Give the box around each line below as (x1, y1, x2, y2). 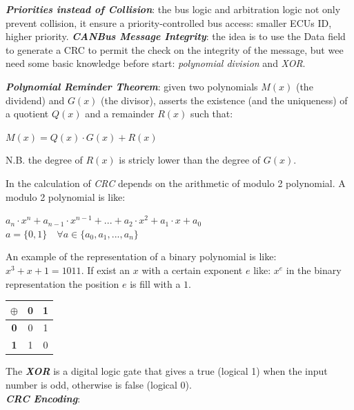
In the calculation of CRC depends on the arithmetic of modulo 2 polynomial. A (6, 175, 346, 190)
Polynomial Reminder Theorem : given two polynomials (6, 79, 258, 93)
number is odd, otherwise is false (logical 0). (6, 377, 192, 391)
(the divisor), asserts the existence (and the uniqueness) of (101, 92, 348, 107)
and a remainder (85, 106, 155, 121)
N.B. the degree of (6, 153, 83, 167)
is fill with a (130, 276, 181, 291)
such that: (190, 106, 233, 121)
